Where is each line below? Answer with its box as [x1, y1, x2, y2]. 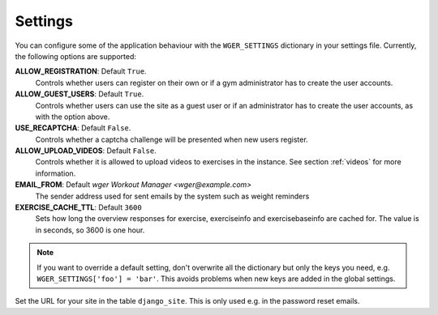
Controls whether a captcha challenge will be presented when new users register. [35, 134, 308, 144]
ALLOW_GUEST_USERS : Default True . [15, 89, 144, 99]
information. [35, 168, 76, 178]
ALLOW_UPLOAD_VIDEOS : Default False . [15, 146, 157, 155]
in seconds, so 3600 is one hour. [35, 225, 145, 235]
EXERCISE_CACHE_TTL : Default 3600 [15, 202, 142, 212]
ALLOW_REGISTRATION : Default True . [15, 66, 147, 76]
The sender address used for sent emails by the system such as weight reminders [35, 191, 310, 201]
